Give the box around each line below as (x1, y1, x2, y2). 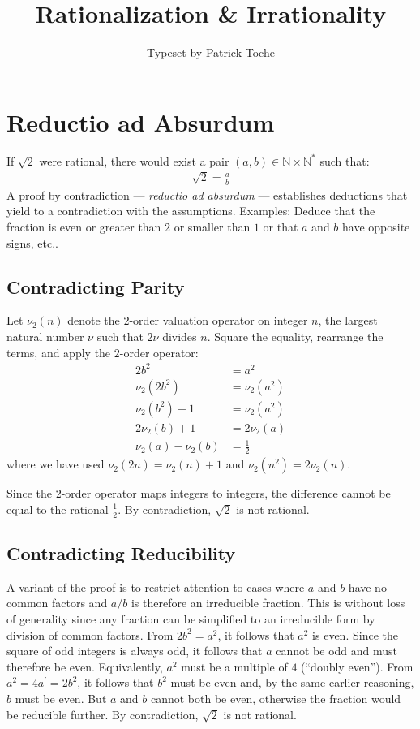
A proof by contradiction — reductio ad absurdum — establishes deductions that (6, 186, 408, 203)
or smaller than (174, 218, 251, 235)
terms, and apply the (6, 343, 111, 360)
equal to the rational (6, 500, 109, 517)
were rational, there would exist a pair (39, 152, 229, 169)
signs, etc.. (6, 234, 58, 251)
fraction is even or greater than (6, 218, 161, 235)
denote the (67, 312, 120, 329)
